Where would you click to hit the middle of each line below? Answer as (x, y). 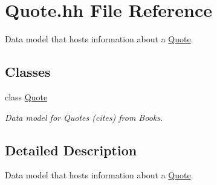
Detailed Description (71, 150)
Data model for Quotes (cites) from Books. (84, 117)
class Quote (26, 96)
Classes (28, 72)
